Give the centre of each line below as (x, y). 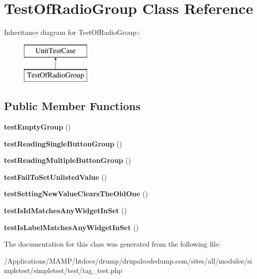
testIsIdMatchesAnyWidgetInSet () (65, 210)
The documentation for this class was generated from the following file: (112, 244)
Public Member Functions (72, 106)
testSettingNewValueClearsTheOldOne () (76, 194)
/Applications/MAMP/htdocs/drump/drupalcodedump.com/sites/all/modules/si (128, 260)
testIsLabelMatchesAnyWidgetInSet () (71, 227)
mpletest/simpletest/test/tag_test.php (63, 270)
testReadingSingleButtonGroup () (63, 143)
